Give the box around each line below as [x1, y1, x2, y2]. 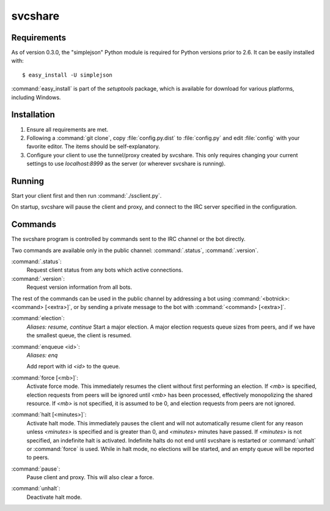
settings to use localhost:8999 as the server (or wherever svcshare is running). [26, 160, 226, 168]
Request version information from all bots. [26, 283, 133, 291]
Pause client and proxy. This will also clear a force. [26, 474, 155, 481]
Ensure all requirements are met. [26, 125, 109, 133]
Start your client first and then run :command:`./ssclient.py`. [11, 192, 162, 199]
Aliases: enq [26, 351, 58, 359]
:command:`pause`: [11, 465, 61, 472]
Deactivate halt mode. [26, 493, 82, 501]
